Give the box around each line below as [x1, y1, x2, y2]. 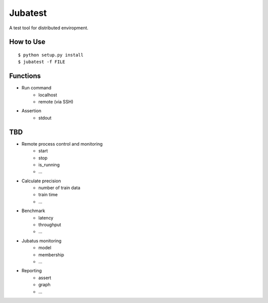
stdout [38, 115, 52, 121]
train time [38, 192, 58, 198]
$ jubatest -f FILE [18, 59, 66, 65]
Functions [9, 72, 41, 80]
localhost [38, 92, 57, 98]
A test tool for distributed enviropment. [9, 25, 89, 31]
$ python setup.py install [18, 52, 84, 58]
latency [38, 215, 54, 221]
